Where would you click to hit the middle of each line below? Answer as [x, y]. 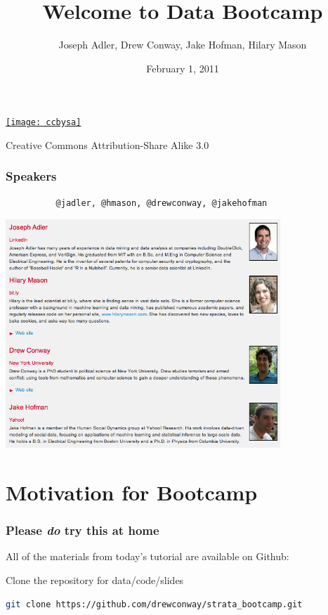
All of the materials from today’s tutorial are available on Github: [147, 556]
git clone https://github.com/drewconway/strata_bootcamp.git [154, 604]
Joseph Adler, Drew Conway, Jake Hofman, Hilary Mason [183, 45]
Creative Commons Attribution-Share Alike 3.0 [107, 144]
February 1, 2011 [183, 68]
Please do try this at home [83, 530]
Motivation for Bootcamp [132, 492]
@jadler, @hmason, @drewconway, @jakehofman [162, 203]
